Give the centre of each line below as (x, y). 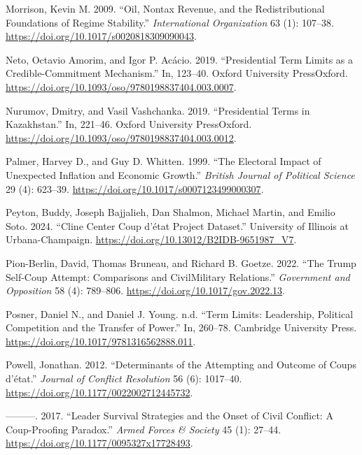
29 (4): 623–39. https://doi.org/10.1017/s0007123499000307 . (135, 188)
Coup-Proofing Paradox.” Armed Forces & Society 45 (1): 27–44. (144, 429)
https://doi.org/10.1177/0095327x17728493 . (99, 443)
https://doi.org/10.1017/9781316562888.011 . (101, 341)
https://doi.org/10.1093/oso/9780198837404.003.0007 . (121, 86)
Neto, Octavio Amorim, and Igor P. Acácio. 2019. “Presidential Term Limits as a (179, 59)
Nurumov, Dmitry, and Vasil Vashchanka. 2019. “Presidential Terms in (158, 110)
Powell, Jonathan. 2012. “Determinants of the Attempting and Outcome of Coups (181, 364)
